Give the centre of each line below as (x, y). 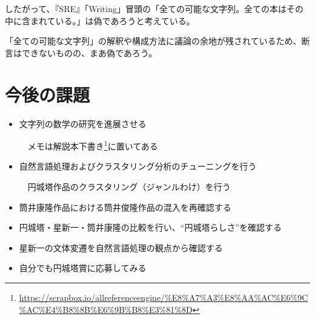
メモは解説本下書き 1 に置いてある (93, 145)
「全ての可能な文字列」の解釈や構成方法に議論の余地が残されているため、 (153, 41)
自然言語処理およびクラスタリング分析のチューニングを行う (138, 166)
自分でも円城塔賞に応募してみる (83, 268)
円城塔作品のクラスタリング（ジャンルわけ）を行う (129, 186)
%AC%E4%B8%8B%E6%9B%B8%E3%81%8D (106, 309)
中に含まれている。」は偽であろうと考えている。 (100, 20)
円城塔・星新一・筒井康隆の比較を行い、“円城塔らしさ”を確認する (151, 227)
